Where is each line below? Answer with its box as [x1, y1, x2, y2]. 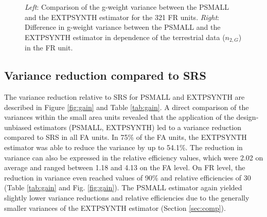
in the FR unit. [25, 42, 73, 53]
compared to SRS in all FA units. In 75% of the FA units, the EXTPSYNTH [4, 132, 247, 142]
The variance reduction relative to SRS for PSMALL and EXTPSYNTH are [4, 92, 245, 102]
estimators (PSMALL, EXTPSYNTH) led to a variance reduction [34, 121, 242, 132]
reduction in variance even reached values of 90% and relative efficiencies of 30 [4, 172, 251, 183]
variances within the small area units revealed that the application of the [4, 112, 234, 122]
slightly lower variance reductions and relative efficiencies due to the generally [4, 192, 250, 203]
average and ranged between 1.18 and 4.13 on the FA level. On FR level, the [4, 162, 245, 173]
